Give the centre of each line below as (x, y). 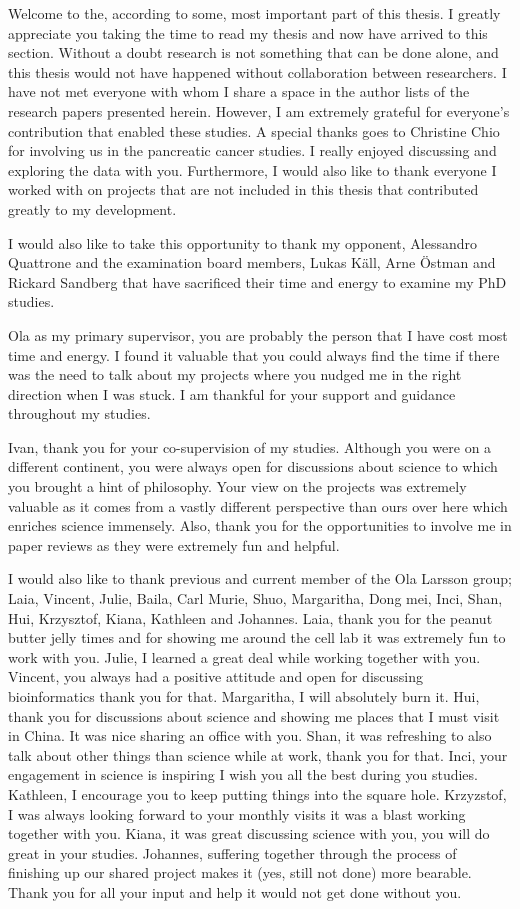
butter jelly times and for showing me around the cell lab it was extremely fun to (257, 637)
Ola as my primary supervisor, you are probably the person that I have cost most (258, 334)
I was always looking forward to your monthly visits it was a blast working (237, 813)
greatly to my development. (92, 208)
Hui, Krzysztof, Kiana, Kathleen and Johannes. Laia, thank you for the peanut (250, 617)
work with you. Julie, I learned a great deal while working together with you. (244, 656)
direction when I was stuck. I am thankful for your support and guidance (232, 393)
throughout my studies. (79, 413)
